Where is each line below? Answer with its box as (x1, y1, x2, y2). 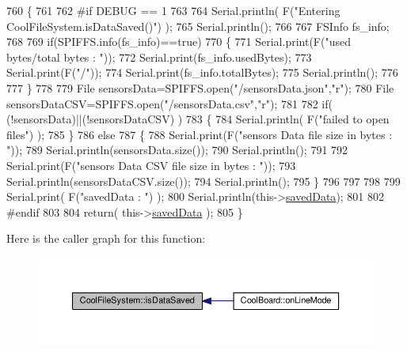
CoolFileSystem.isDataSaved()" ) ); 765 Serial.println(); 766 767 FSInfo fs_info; (6, 17, 390, 34)
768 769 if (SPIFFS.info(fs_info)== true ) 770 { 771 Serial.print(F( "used (6, 33, 351, 50)
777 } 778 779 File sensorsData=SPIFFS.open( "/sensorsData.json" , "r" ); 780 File (6, 79, 394, 96)
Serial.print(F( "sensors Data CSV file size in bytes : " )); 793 (6, 157, 296, 173)
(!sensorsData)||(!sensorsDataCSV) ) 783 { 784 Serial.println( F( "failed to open (6, 111, 390, 127)
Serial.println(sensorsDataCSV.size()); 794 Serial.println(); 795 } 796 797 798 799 (6, 172, 401, 189)
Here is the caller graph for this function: (6, 230, 206, 247)
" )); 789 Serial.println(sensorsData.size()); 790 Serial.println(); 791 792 (6, 142, 348, 158)
